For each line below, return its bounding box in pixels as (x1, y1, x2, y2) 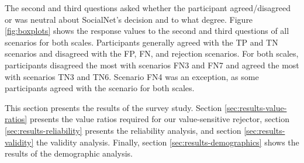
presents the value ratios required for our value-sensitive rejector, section (29, 113, 289, 125)
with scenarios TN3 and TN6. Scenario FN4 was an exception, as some (5, 70, 259, 82)
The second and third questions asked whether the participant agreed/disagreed (5, 2, 291, 13)
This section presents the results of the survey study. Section (5, 101, 222, 113)
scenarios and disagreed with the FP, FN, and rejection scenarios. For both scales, (5, 47, 299, 60)
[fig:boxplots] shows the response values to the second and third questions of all (5, 25, 289, 37)
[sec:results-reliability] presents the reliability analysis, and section (5, 124, 241, 136)
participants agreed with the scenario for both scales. (5, 82, 195, 94)
